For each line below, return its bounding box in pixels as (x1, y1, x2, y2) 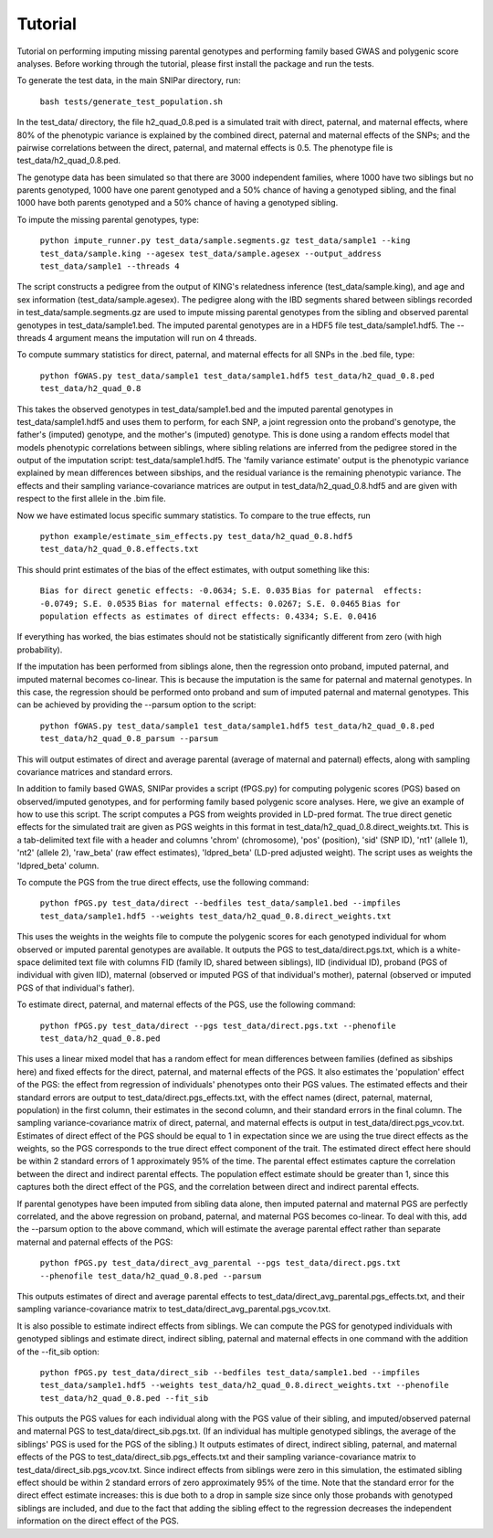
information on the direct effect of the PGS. (16, 1515, 180, 1526)
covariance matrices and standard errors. (16, 766, 173, 777)
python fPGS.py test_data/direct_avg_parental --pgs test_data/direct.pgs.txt (39, 1257, 402, 1268)
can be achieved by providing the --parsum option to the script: (16, 699, 257, 710)
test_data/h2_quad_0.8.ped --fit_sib (39, 1393, 209, 1403)
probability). (16, 644, 63, 655)
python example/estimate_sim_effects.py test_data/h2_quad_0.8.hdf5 (39, 531, 353, 542)
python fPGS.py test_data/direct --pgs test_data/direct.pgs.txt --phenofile (39, 1020, 396, 1031)
